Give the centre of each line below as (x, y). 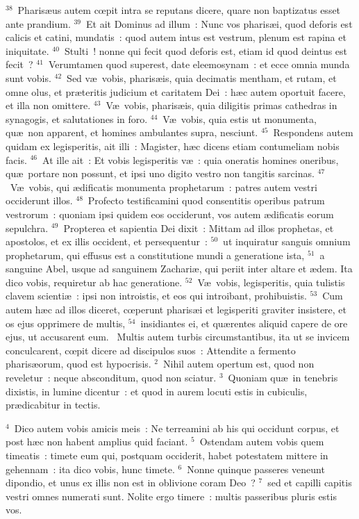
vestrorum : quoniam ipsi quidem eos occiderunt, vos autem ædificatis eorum (170, 214)
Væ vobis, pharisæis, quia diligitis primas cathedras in (222, 105)
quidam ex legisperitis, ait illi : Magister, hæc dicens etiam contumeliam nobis (173, 146)
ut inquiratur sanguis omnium (287, 241)
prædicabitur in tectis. (53, 405)
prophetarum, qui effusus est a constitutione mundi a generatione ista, (155, 255)
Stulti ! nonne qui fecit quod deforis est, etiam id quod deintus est (206, 50)
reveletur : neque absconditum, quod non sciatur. (111, 378)
